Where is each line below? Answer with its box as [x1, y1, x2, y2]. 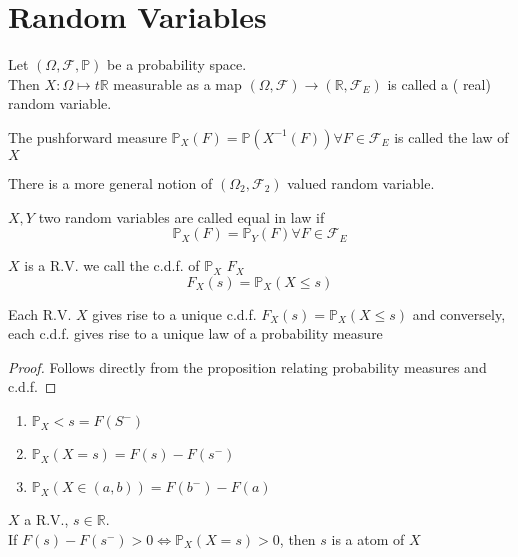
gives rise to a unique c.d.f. [92, 303, 257, 324]
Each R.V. [8, 303, 72, 324]
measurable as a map [113, 73, 242, 94]
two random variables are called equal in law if [38, 206, 325, 227]
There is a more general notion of [8, 172, 213, 193]
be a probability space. [107, 54, 247, 75]
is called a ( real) [387, 73, 491, 94]
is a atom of [331, 528, 405, 549]
